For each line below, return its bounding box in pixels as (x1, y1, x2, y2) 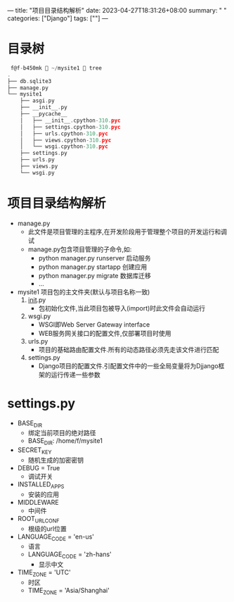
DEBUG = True (17, 464, 60, 472)
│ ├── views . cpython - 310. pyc (20, 137, 112, 144)
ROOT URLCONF (17, 514, 60, 525)
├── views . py (20, 163, 58, 170)
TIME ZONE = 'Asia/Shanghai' (27, 587, 110, 596)
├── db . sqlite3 (7, 77, 52, 84)
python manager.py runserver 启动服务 (38, 253, 151, 262)
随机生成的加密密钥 (27, 456, 84, 465)
